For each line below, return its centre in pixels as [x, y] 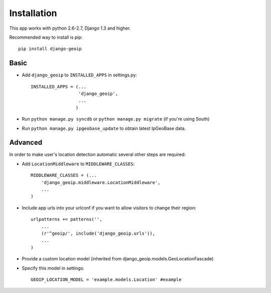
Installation [33, 13]
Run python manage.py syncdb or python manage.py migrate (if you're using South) [116, 119]
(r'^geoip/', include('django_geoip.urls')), [98, 233]
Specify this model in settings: [53, 268]
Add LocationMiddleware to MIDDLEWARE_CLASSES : [78, 164]
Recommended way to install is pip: [46, 37]
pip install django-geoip [50, 49]
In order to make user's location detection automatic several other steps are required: [97, 155]
